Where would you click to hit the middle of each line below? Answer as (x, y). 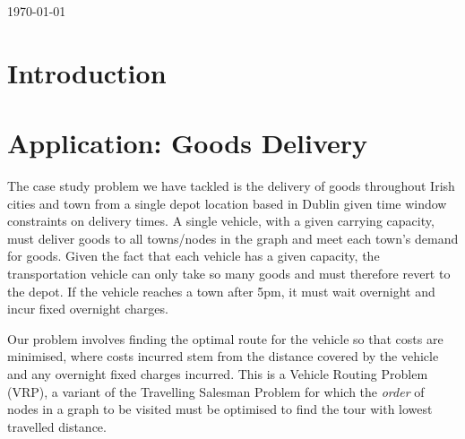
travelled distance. (57, 426)
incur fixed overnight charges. (88, 309)
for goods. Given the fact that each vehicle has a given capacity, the (194, 256)
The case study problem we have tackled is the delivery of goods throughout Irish (231, 186)
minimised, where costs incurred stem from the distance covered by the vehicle (223, 356)
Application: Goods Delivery (188, 143)
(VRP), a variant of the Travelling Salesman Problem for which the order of (216, 391)
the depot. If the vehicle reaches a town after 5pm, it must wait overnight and (221, 291)
